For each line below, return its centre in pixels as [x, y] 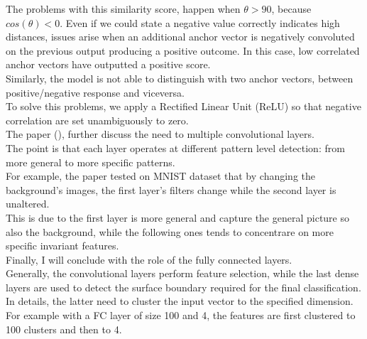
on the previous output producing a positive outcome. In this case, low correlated [183, 50]
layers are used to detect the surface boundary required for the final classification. [183, 287]
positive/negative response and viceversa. [95, 92]
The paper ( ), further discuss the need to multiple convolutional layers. [160, 134]
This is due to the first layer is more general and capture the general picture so [178, 217]
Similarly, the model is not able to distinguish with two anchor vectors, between [180, 78]
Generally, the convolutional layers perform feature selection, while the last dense [182, 273]
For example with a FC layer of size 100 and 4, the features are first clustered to [181, 315]
